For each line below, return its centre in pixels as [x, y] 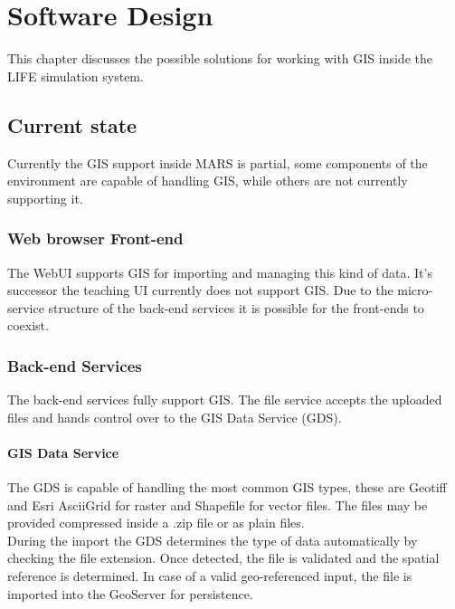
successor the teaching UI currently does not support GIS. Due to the [200, 290]
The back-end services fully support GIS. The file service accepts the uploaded [225, 400]
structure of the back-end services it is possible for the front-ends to [236, 307]
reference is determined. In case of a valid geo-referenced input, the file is [210, 576]
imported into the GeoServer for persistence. [130, 593]
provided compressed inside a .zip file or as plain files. [156, 523]
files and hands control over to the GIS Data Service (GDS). [175, 417]
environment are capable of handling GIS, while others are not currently [208, 181]
